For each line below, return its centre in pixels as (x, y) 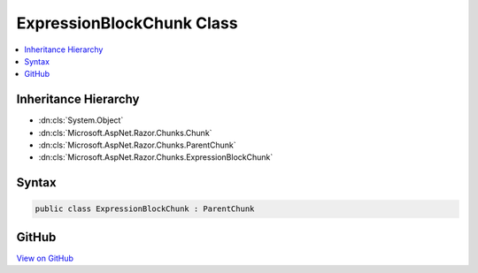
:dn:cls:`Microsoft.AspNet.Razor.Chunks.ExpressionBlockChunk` (156, 157)
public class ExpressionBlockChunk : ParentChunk (145, 209)
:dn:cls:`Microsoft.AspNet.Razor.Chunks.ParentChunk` (137, 145)
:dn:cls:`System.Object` (81, 120)
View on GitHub (45, 258)
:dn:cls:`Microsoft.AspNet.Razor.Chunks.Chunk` (125, 133)
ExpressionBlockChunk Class (127, 23)
